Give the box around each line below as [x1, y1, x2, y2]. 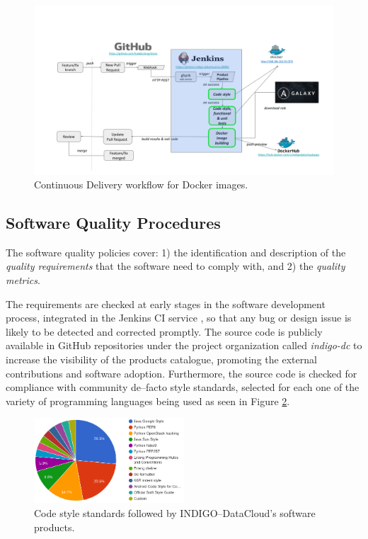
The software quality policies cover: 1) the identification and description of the [6, 244, 346, 259]
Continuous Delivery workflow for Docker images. [34, 177, 248, 192]
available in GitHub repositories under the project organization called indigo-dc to [6, 338, 362, 353]
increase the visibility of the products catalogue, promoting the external [6, 352, 317, 367]
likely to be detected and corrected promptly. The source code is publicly [6, 324, 323, 339]
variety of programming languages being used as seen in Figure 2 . [6, 393, 290, 408]
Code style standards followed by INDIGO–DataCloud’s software [34, 505, 316, 520]
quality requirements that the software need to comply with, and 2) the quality [6, 259, 345, 273]
